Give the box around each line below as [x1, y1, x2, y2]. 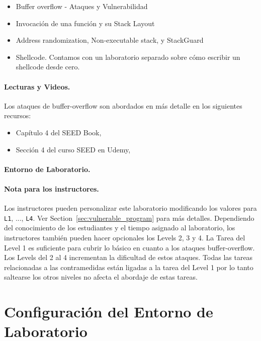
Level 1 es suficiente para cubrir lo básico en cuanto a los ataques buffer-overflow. [4, 242, 255, 252]
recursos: [4, 110, 31, 121]
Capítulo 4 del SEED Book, [16, 127, 102, 137]
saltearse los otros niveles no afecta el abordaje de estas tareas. [4, 272, 198, 282]
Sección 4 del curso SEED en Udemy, [16, 144, 131, 154]
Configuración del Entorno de [4, 301, 213, 322]
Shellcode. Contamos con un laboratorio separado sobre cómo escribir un [16, 51, 240, 62]
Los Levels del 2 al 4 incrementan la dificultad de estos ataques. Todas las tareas [4, 252, 253, 263]
